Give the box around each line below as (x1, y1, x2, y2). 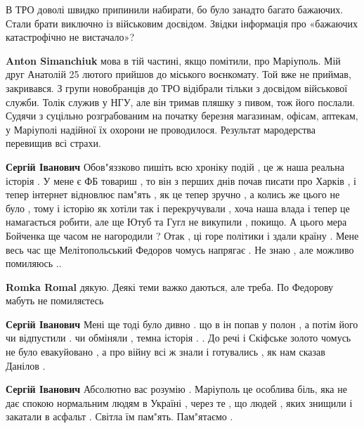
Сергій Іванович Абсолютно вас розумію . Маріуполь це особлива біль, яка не (6, 382, 347, 396)
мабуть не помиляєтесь (6, 293, 104, 308)
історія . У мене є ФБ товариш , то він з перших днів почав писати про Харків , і (6, 173, 356, 188)
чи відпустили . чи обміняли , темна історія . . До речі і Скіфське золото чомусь (6, 330, 351, 345)
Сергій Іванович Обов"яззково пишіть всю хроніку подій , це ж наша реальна (6, 159, 344, 174)
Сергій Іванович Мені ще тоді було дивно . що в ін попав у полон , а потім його (6, 316, 358, 331)
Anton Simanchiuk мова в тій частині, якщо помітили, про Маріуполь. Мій (6, 53, 341, 67)
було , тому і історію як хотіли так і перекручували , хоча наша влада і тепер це (6, 200, 350, 215)
